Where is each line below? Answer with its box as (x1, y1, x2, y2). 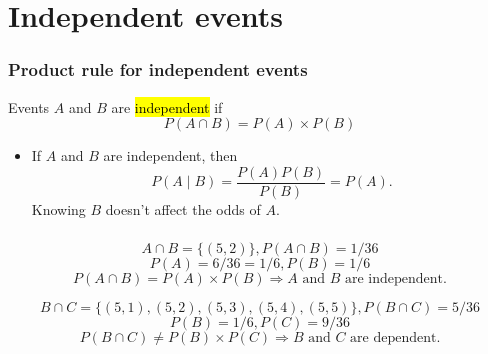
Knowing (31, 198, 86, 219)
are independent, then (103, 145, 238, 166)
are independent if (111, 96, 223, 117)
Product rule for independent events (8, 57, 308, 82)
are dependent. (350, 331, 441, 346)
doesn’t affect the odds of (105, 198, 261, 219)
